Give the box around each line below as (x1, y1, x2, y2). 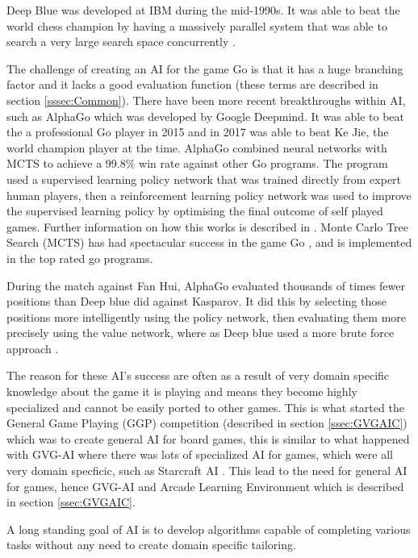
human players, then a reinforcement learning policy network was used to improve (6, 186, 412, 203)
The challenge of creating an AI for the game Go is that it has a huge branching (6, 60, 403, 77)
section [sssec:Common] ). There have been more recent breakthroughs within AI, (6, 91, 406, 108)
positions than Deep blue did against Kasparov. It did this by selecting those (6, 293, 387, 310)
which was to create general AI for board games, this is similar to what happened (6, 430, 410, 447)
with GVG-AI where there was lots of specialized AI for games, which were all (6, 446, 393, 463)
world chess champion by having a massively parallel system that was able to (6, 17, 387, 34)
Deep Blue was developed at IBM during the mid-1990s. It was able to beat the (6, 2, 400, 18)
